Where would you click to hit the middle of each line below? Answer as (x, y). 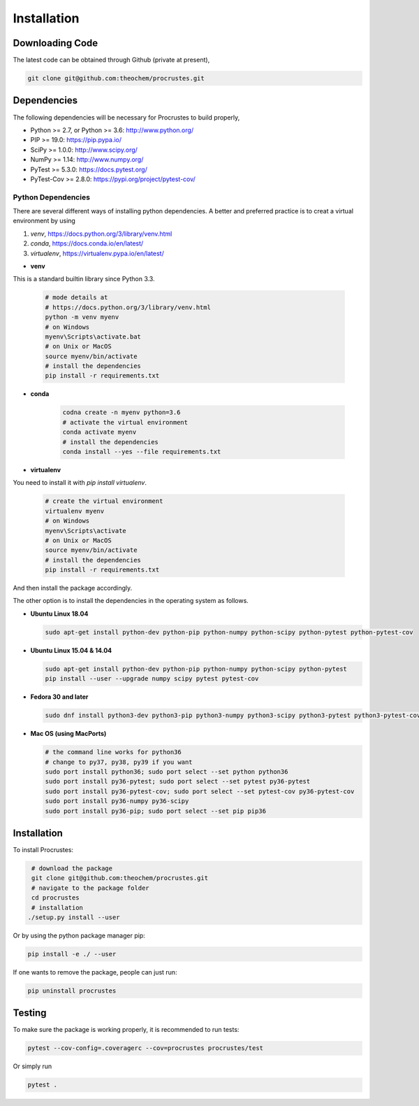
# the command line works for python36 (113, 752)
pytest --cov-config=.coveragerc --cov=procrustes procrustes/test (146, 1048)
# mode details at (76, 298)
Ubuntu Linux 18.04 (59, 614)
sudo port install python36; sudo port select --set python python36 (167, 772)
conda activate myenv (100, 432)
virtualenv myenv (75, 511)
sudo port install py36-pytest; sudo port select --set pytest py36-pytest (178, 781)
